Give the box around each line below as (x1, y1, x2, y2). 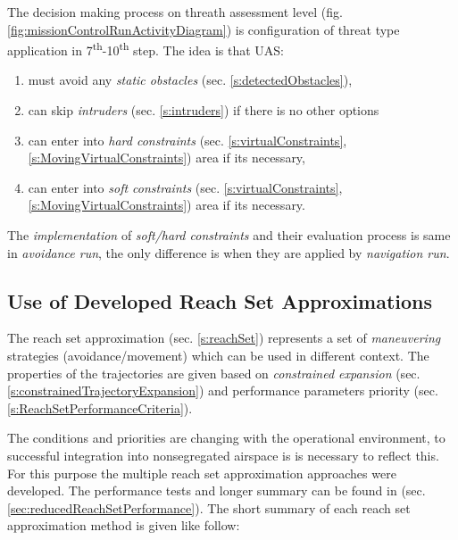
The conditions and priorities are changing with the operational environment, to (7, 428, 446, 447)
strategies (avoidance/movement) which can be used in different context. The (7, 345, 429, 364)
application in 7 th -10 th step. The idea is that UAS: (7, 38, 284, 59)
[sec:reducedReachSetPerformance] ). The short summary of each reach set (7, 498, 411, 517)
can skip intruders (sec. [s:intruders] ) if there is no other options (28, 101, 379, 120)
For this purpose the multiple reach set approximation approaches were (7, 463, 396, 482)
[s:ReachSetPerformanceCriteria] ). (7, 398, 193, 417)
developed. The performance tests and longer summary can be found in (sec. (7, 481, 426, 500)
